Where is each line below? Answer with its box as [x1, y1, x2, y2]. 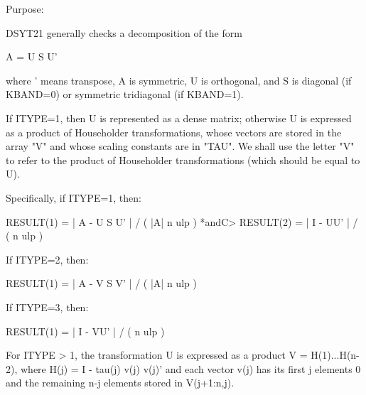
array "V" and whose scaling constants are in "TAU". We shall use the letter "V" [6, 139, 355, 153]
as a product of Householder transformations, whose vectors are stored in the [6, 124, 342, 139]
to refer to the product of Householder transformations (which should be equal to [6, 152, 360, 167]
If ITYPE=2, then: [6, 251, 89, 266]
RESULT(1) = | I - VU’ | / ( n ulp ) [6, 323, 165, 338]
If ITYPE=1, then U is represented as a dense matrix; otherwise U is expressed [6, 110, 352, 125]
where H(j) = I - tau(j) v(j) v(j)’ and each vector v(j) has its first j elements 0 [20, 361, 361, 376]
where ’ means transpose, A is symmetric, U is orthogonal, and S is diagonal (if [6, 72, 352, 87]
